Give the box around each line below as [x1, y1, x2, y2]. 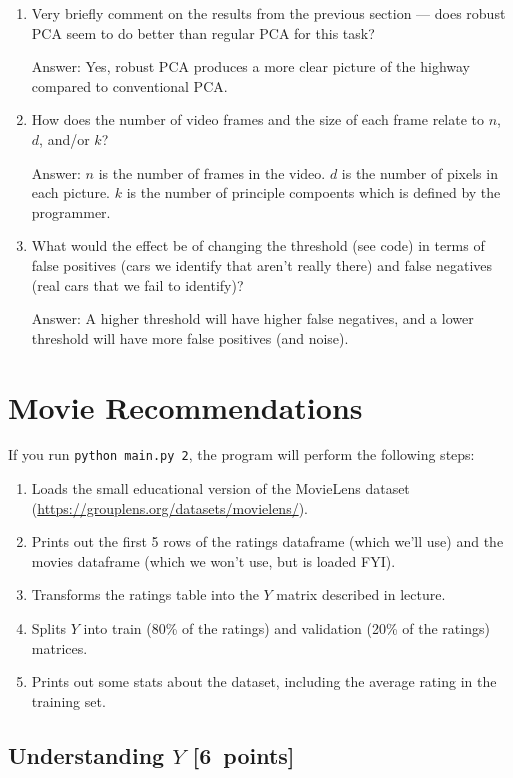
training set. [31, 690, 106, 711]
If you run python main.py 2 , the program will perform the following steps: [8, 444, 475, 465]
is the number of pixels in [341, 162, 498, 183]
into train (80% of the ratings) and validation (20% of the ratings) [83, 618, 490, 639]
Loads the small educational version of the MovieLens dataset [31, 478, 410, 499]
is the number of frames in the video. [98, 162, 326, 183]
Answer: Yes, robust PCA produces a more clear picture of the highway [31, 56, 471, 77]
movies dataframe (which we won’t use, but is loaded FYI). [31, 550, 396, 571]
